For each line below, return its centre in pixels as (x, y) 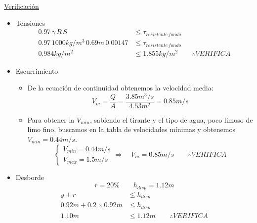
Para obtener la (51, 119)
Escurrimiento (37, 71)
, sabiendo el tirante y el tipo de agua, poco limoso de (171, 119)
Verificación (21, 6)
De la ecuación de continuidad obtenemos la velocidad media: (120, 88)
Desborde (30, 177)
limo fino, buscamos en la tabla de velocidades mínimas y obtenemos (131, 129)
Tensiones (30, 22)
